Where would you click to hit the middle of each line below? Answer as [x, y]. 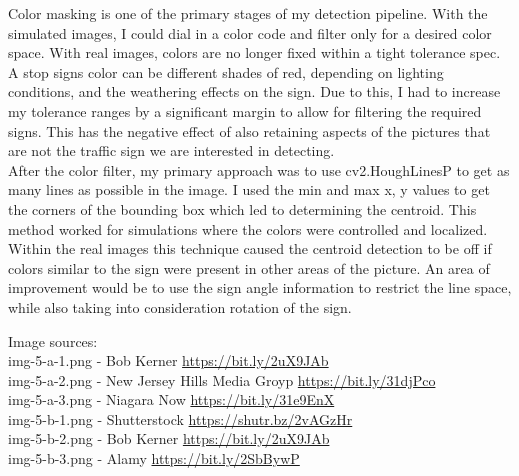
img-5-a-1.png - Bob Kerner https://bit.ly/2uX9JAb [168, 360]
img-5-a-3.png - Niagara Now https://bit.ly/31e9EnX [171, 399]
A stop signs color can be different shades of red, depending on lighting [226, 71]
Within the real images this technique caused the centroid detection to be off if [250, 248]
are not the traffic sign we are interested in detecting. [171, 150]
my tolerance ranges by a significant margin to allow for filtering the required [245, 110]
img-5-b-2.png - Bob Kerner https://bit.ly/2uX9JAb [169, 438]
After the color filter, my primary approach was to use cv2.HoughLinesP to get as [259, 169]
